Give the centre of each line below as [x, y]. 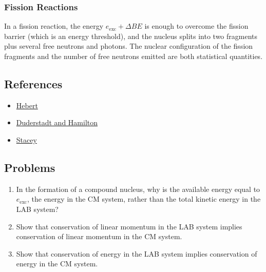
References [33, 83]
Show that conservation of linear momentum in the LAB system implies [129, 226]
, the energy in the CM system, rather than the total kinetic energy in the [144, 199]
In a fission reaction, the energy [54, 26]
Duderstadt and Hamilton [57, 122]
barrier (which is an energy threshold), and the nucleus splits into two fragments [131, 36]
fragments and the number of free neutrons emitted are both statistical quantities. [134, 56]
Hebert [27, 105]
